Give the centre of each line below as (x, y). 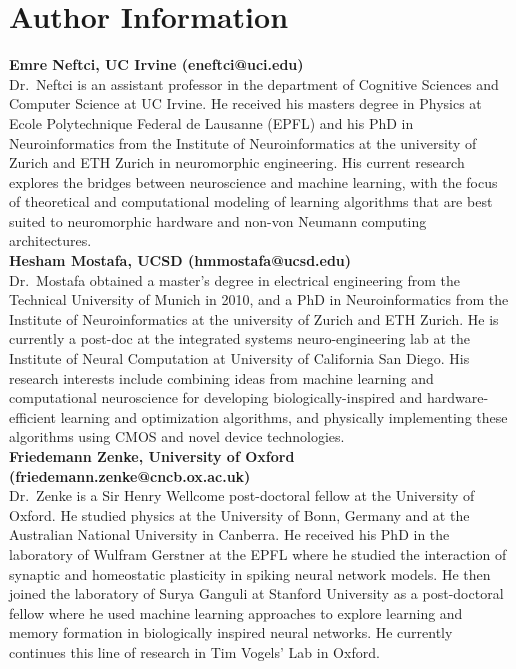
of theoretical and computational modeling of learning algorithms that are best (251, 201)
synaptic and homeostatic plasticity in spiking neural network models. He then (250, 573)
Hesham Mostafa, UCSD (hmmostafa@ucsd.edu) (180, 260)
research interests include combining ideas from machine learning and (221, 377)
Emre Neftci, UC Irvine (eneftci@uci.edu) (156, 64)
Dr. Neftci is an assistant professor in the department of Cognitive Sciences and (254, 83)
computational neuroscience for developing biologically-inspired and (216, 397)
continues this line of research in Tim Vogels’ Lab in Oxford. (194, 651)
